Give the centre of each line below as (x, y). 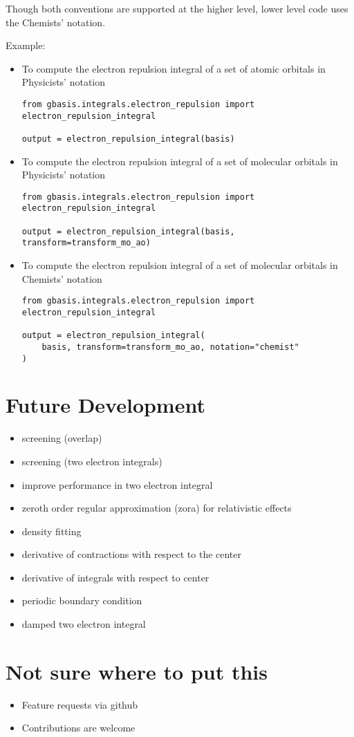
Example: (26, 45)
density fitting (52, 531)
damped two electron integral (84, 624)
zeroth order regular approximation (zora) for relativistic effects (157, 508)
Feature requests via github (80, 704)
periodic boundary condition (82, 600)
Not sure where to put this (137, 671)
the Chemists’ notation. (56, 22)
